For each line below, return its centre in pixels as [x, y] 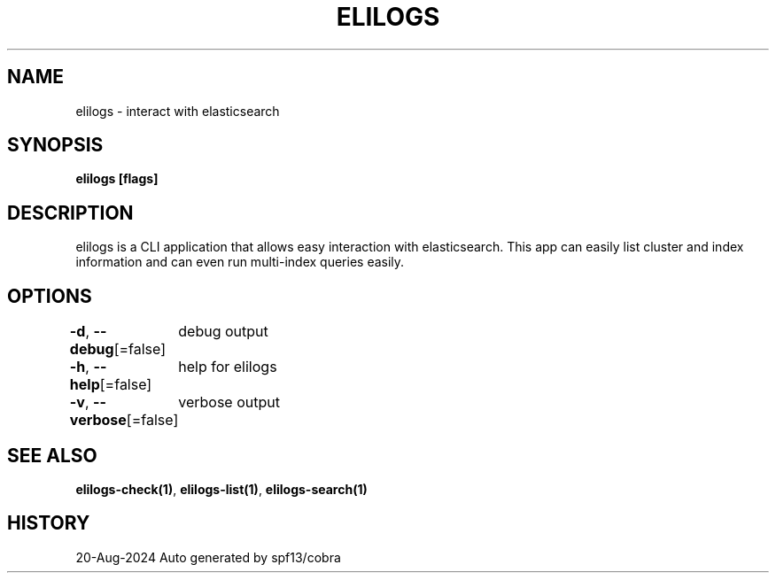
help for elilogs [228, 367]
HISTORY [49, 523]
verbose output [229, 402]
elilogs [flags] [117, 179]
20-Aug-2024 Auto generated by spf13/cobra [208, 557]
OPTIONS [50, 296]
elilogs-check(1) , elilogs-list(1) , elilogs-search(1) [221, 489]
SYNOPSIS [55, 145]
